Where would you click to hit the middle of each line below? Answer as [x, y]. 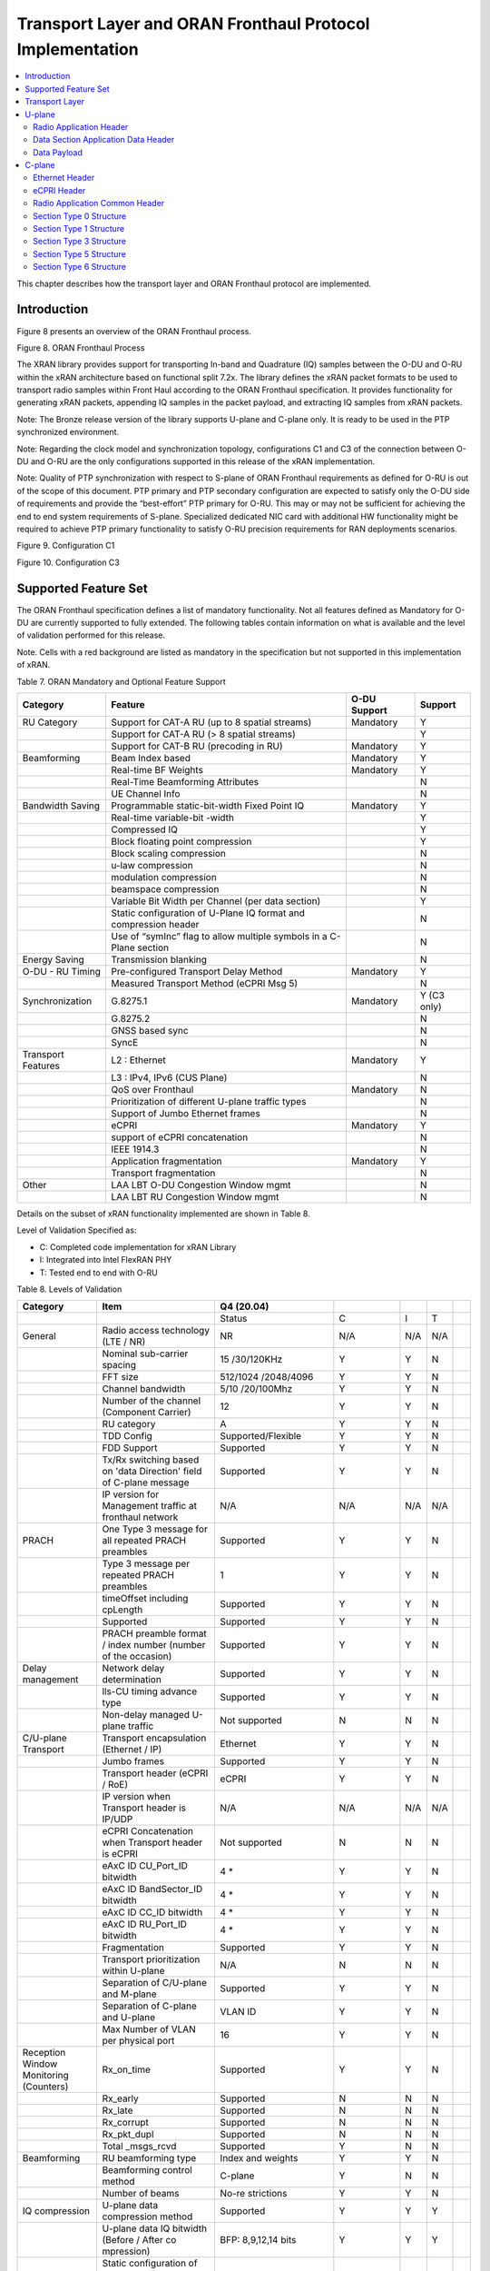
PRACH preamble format [155, 1633]
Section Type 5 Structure [79, 253]
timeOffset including [145, 1599]
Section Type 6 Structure [80, 267]
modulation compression [164, 877]
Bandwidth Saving [61, 806]
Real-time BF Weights [157, 770]
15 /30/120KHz [251, 1360]
